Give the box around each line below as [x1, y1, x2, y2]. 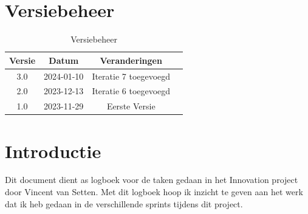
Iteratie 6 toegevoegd [92, 85, 171, 97]
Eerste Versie [106, 100, 156, 112]
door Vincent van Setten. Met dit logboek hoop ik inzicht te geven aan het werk [5, 185, 303, 198]
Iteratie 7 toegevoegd [92, 69, 171, 82]
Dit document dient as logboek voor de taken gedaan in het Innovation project [5, 173, 298, 186]
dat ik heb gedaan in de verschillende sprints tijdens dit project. [5, 197, 243, 210]
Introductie [5, 138, 101, 163]
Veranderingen [100, 53, 162, 66]
